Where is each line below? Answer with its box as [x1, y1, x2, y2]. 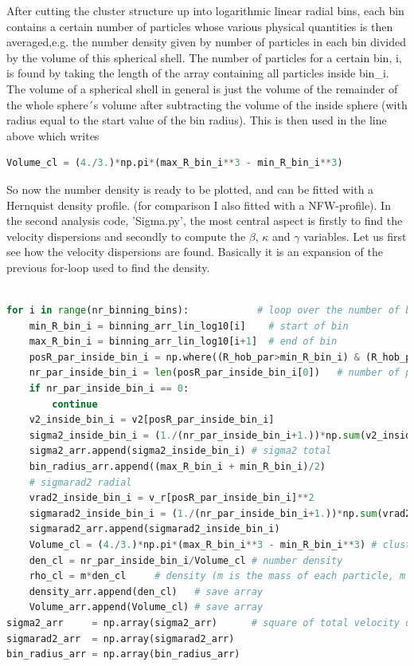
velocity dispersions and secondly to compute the [6, 227, 246, 244]
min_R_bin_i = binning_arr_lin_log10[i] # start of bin [29, 320, 349, 332]
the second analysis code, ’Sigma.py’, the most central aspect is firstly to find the [6, 212, 403, 229]
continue [52, 398, 98, 410]
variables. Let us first [303, 227, 407, 244]
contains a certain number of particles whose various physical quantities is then [6, 18, 393, 34]
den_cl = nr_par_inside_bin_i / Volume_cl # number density [29, 554, 343, 566]
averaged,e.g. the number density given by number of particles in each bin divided [6, 33, 406, 50]
